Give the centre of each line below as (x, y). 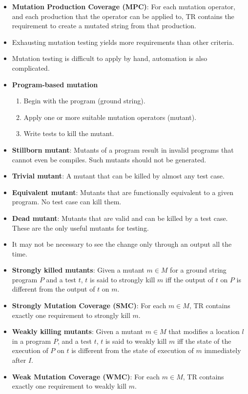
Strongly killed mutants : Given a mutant (78, 270)
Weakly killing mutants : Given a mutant (78, 331)
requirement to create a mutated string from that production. (104, 26)
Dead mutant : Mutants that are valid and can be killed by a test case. (120, 218)
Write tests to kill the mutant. (69, 133)
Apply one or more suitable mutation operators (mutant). (110, 117)
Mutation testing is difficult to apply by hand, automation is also (110, 58)
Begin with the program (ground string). (84, 101)
